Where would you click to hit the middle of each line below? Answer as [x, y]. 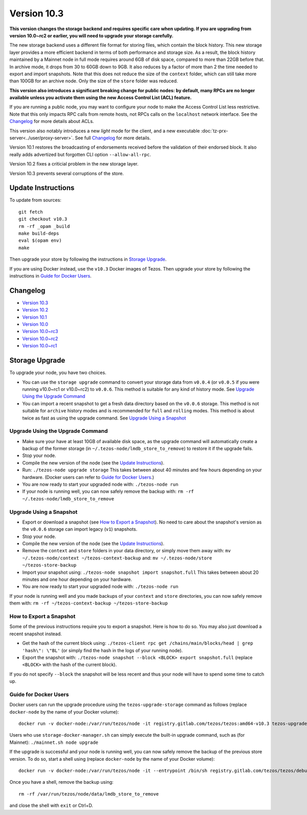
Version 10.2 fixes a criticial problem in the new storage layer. [74, 164]
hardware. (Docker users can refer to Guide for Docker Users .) [88, 477]
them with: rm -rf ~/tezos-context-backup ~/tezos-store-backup [89, 603]
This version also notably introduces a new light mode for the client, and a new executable [105, 131]
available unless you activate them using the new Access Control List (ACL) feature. [101, 98]
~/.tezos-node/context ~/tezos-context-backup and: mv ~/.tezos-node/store [117, 558]
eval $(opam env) [40, 241]
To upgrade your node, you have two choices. [58, 373]
